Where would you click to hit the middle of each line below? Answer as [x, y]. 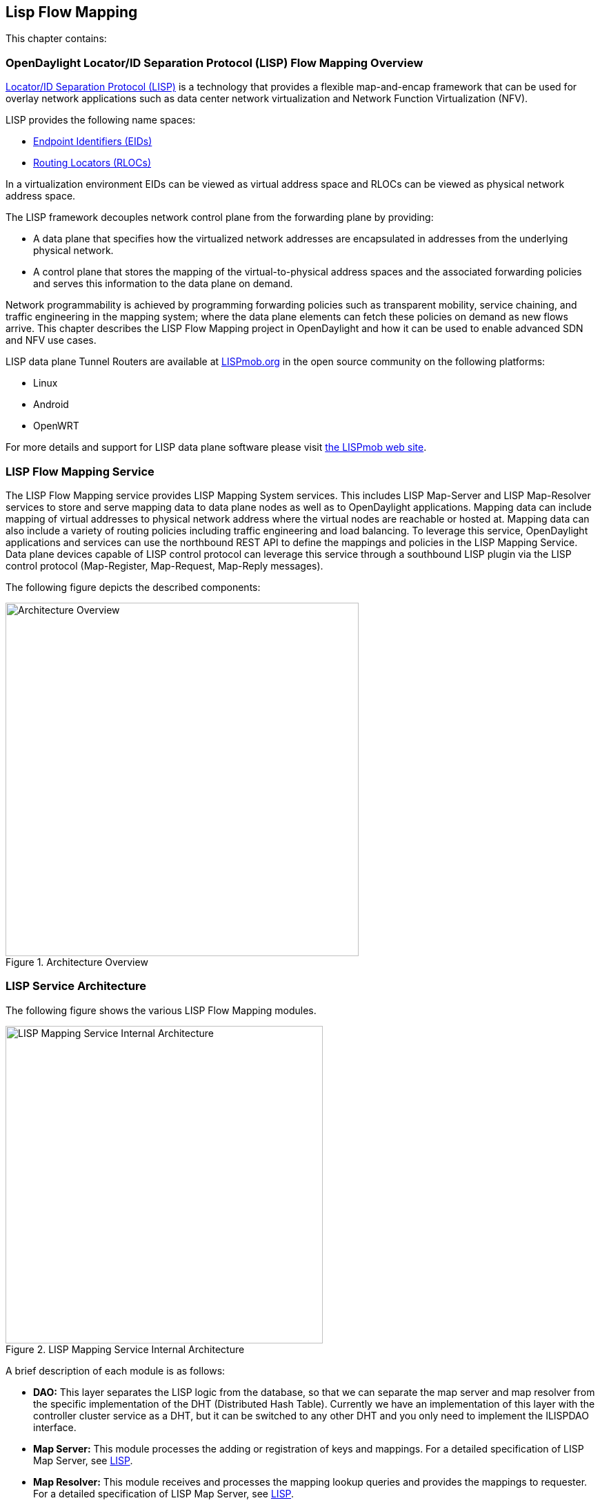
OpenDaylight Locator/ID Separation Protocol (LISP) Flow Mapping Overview [214, 62]
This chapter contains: [56, 39]
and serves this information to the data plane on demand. [163, 284]
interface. [55, 1427]
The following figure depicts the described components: [133, 587]
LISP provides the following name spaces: [101, 120]
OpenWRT [56, 426]
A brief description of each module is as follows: [116, 1370]
